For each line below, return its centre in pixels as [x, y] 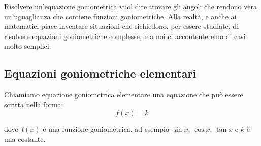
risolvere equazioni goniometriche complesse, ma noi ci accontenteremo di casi [125, 36]
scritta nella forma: [34, 104]
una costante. [25, 139]
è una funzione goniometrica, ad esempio [106, 129]
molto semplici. [28, 46]
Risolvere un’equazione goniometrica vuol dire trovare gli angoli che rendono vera [130, 6]
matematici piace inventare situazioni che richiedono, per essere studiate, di [122, 26]
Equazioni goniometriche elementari [100, 73]
